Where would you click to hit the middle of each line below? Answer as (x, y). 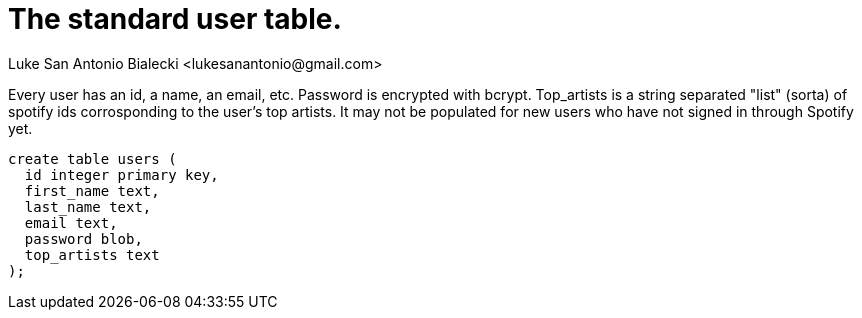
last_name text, (88, 206)
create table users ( (92, 158)
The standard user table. (175, 19)
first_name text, (92, 190)
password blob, (83, 238)
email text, (71, 222)
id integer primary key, (121, 174)
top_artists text (92, 254)
